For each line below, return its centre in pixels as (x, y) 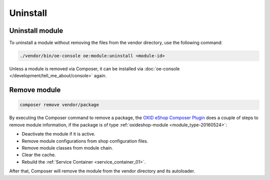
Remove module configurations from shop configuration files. (85, 141)
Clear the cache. (39, 155)
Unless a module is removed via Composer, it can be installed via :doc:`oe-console (94, 69)
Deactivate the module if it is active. (59, 134)
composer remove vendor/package (59, 105)
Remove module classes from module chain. (67, 148)
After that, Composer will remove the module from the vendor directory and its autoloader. (102, 171)
